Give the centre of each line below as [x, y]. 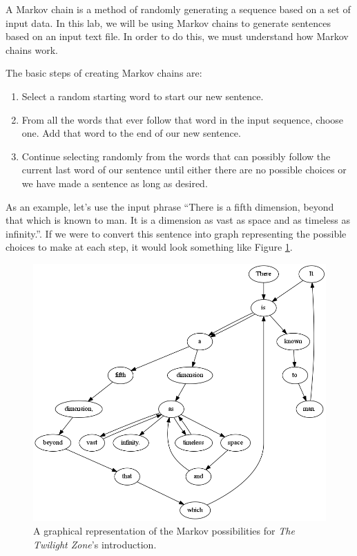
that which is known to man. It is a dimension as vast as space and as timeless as [178, 220]
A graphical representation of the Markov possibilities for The [164, 531]
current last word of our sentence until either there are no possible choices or [184, 170]
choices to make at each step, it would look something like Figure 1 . [149, 247]
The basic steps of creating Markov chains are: [104, 73]
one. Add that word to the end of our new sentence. [131, 133]
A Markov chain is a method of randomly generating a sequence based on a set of [178, 9]
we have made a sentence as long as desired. [115, 183]
